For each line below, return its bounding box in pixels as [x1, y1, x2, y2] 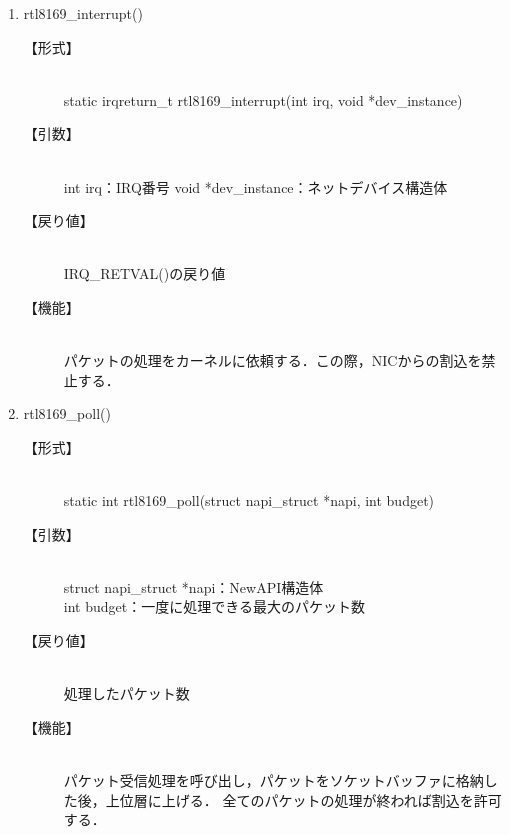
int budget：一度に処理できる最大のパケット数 [63, 596, 365, 617]
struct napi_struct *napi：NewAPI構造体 [63, 576, 324, 597]
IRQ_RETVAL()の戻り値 [63, 263, 226, 284]
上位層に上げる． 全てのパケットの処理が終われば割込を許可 [105, 789, 502, 810]
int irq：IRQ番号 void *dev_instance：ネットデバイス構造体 [63, 176, 448, 197]
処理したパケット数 [63, 683, 190, 704]
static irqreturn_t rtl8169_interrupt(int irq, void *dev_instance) [63, 89, 463, 110]
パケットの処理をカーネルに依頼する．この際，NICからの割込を [63, 350, 482, 371]
